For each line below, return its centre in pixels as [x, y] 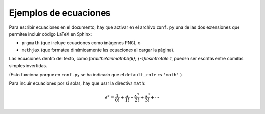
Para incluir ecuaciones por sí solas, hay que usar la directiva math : [77, 83]
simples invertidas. [28, 65]
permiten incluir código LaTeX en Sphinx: [51, 34]
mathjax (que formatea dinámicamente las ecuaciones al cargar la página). [98, 50]
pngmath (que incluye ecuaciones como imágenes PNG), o [81, 43]
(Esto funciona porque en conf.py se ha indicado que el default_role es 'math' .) [95, 74]
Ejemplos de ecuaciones [60, 13]
